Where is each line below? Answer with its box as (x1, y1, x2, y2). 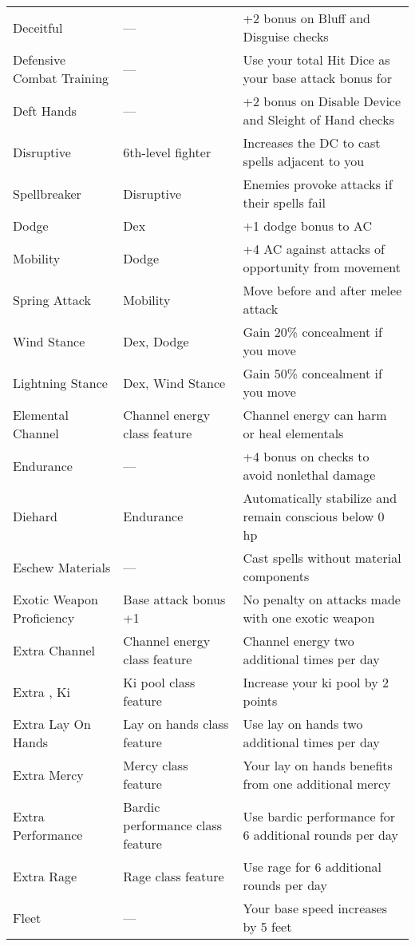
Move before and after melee (243, 281, 402, 299)
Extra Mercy (13, 765, 84, 784)
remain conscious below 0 (243, 507, 385, 525)
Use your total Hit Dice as (243, 50, 390, 69)
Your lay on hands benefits (243, 756, 393, 774)
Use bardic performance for (243, 806, 396, 825)
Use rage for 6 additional (243, 857, 382, 876)
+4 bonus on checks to (243, 447, 370, 465)
